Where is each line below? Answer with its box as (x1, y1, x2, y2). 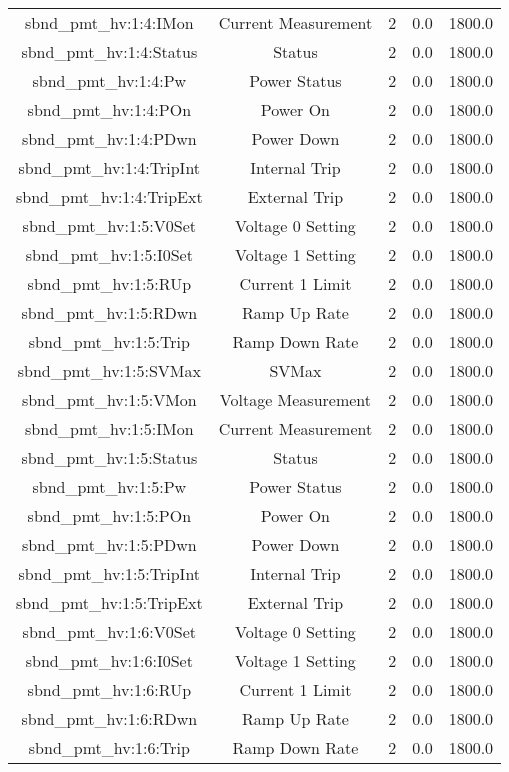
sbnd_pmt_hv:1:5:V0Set (22, 214, 197, 237)
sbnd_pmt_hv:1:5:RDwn (21, 301, 198, 324)
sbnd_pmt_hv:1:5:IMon (25, 417, 194, 440)
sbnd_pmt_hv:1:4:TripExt (16, 185, 203, 208)
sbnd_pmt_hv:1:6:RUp (27, 678, 192, 701)
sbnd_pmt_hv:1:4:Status (21, 40, 198, 63)
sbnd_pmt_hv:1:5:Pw (32, 475, 187, 498)
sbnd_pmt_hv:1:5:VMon (21, 388, 197, 411)
